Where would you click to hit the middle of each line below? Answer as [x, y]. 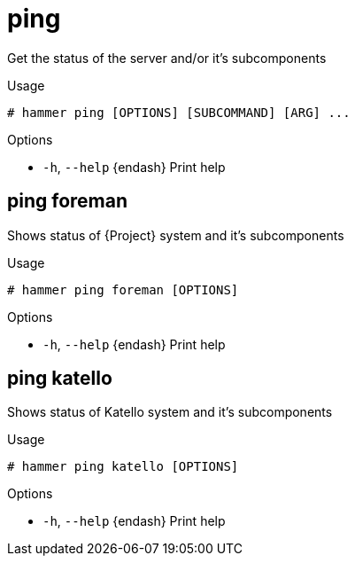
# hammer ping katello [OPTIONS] [123, 467]
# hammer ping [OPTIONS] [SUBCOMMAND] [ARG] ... [179, 112]
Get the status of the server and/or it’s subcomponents [167, 58]
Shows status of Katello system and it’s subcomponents [170, 412]
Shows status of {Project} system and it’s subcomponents [176, 235]
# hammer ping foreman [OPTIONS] [123, 289]
